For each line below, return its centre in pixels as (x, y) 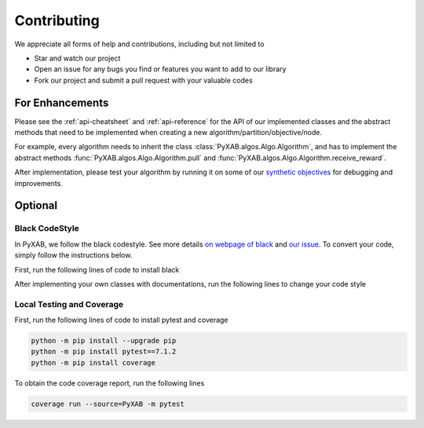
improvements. (38, 183)
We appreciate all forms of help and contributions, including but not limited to (139, 44)
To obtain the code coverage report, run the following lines (110, 383)
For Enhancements (62, 102)
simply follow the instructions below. (73, 255)
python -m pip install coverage (93, 362)
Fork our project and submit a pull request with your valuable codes (143, 80)
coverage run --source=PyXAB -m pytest (108, 404)
